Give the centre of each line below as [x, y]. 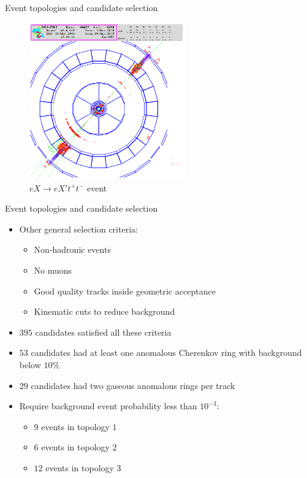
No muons [53, 270]
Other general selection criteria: [78, 229]
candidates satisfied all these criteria [103, 332]
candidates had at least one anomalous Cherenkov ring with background [166, 353]
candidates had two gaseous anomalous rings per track [133, 385]
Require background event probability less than [108, 406]
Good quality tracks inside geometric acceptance [125, 291]
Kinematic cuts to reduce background [104, 311]
